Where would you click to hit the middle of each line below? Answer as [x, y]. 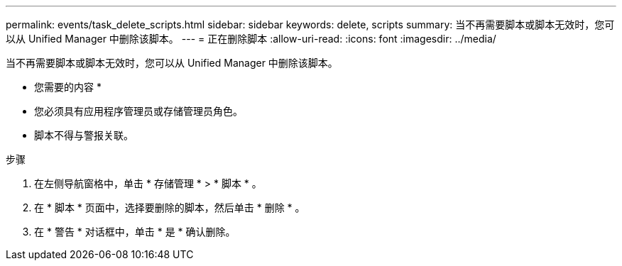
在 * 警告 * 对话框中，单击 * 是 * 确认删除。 [135, 232]
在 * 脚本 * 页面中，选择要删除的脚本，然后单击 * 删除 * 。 [170, 207]
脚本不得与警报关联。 [84, 135]
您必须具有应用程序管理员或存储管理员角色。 [138, 111]
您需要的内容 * [68, 87]
